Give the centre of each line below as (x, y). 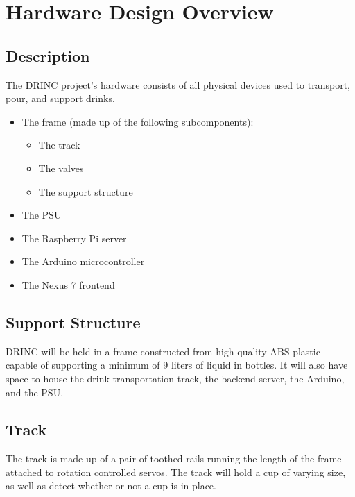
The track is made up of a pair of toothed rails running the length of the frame (174, 458)
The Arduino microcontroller (83, 261)
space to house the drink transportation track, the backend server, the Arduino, (175, 378)
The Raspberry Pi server (74, 238)
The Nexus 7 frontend (68, 284)
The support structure (86, 191)
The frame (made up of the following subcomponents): (138, 121)
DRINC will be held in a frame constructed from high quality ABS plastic (163, 351)
